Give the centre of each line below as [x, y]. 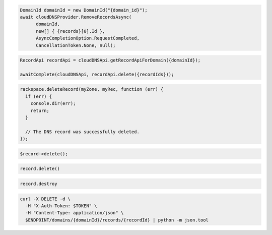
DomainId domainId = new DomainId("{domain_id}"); [84, 10]
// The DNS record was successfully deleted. [82, 132]
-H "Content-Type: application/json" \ [75, 213]
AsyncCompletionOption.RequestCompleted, [88, 38]
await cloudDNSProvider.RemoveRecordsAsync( [76, 17]
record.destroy [39, 184]
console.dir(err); [53, 104]
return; [40, 110]
